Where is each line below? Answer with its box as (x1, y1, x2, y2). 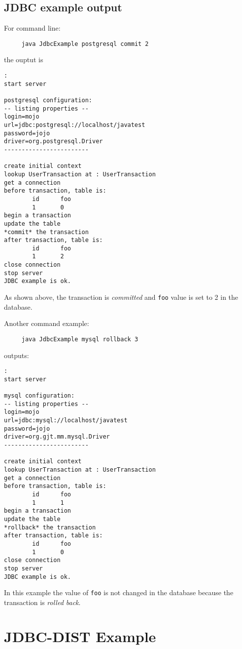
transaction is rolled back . (4, 597, 81, 607)
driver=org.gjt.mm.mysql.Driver (4, 433, 110, 441)
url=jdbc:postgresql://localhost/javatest (4, 121, 145, 128)
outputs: (4, 350, 29, 360)
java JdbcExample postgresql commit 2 (21, 40, 149, 47)
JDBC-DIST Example (4, 626, 156, 646)
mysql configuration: (4, 392, 75, 400)
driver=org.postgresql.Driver (4, 138, 103, 145)
